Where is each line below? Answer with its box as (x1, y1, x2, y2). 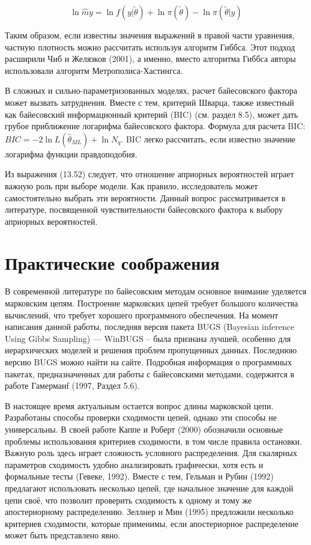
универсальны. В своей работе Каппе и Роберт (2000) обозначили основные (5, 422, 283, 435)
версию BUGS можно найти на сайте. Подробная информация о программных (5, 356, 292, 368)
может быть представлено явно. (5, 529, 121, 541)
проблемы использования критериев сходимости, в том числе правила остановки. (5, 434, 302, 447)
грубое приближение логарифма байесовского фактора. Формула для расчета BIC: (5, 120, 306, 132)
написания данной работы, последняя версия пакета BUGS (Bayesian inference (5, 320, 295, 333)
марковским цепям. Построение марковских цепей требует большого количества (5, 297, 298, 309)
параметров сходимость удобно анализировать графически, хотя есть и (5, 458, 264, 470)
